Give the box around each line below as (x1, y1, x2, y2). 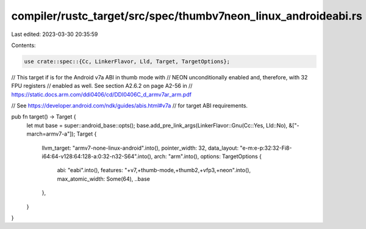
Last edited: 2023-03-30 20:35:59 (11, 31, 98, 38)
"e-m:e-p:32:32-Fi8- (240, 144, 292, 151)
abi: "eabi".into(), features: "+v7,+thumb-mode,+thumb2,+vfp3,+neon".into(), (57, 167, 251, 174)
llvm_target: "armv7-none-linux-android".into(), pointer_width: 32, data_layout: (41, 144, 239, 151)
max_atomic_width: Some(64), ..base (57, 175, 151, 183)
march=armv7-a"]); (26, 130, 76, 137)
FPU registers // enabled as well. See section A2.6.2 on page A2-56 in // (11, 82, 193, 90)
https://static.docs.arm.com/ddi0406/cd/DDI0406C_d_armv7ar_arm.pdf (11, 90, 192, 98)
